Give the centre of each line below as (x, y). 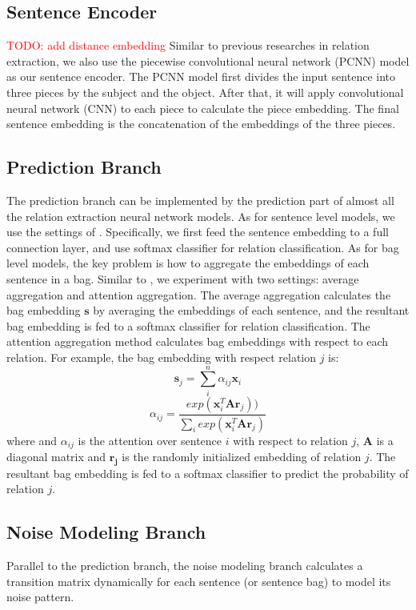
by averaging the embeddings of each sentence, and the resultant (251, 310)
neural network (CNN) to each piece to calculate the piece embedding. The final (203, 108)
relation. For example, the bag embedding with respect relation (162, 357)
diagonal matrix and (56, 456)
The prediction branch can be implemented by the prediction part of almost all (200, 200)
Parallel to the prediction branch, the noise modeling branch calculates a (185, 566)
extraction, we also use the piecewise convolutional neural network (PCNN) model (208, 60)
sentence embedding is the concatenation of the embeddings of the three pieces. (201, 124)
